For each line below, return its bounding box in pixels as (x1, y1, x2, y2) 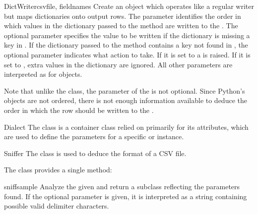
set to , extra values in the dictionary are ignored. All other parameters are (4, 59, 233, 69)
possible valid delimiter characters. (4, 201, 109, 211)
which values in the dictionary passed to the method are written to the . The (4, 20, 238, 31)
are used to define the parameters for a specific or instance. (4, 131, 184, 142)
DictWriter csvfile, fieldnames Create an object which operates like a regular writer (4, 1, 254, 11)
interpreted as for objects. (4, 69, 82, 79)
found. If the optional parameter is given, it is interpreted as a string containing (4, 191, 247, 201)
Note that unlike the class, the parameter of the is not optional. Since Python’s (4, 85, 245, 96)
